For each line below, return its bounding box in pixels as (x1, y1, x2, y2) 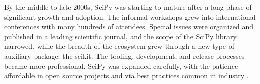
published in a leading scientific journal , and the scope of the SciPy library (4, 31, 237, 41)
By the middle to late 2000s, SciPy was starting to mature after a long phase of (4, 2, 252, 12)
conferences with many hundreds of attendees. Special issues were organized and (4, 21, 253, 32)
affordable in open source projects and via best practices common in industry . (4, 70, 249, 81)
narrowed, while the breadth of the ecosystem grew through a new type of (4, 41, 234, 51)
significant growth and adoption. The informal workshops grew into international (4, 11, 256, 22)
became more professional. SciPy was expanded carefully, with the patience (4, 60, 238, 71)
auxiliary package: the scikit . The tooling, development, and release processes (4, 50, 245, 61)
